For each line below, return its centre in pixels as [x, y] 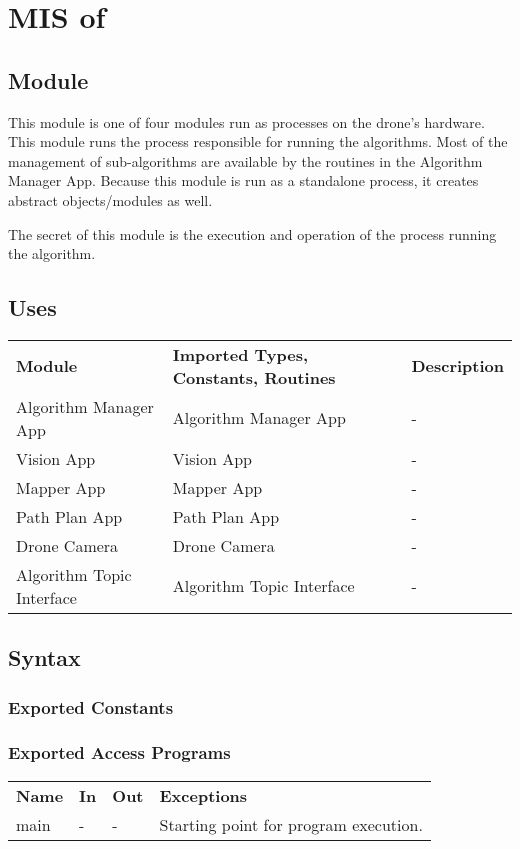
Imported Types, [240, 354]
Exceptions [203, 795]
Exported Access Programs [119, 752]
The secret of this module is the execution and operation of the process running [252, 233]
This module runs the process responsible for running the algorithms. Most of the [258, 141]
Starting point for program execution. [291, 824]
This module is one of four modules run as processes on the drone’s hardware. [246, 121]
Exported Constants [91, 706]
